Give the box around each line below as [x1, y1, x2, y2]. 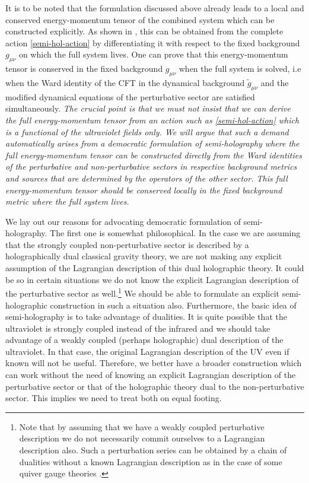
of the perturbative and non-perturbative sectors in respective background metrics [5, 160, 297, 173]
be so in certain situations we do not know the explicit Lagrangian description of [5, 273, 299, 285]
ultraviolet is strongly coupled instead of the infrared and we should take [5, 322, 270, 334]
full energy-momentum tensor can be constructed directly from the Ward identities [5, 148, 302, 161]
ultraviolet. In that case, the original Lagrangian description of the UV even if [5, 345, 289, 357]
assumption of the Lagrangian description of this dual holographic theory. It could [5, 262, 304, 274]
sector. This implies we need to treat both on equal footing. [5, 392, 222, 404]
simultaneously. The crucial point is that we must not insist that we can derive [5, 102, 291, 115]
